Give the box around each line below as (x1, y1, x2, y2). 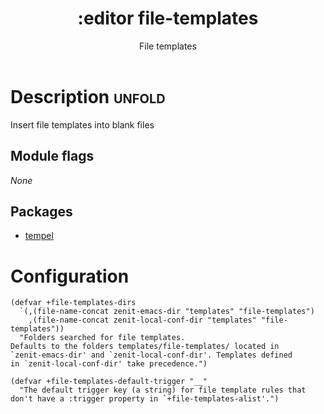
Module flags (10, 148, 95, 165)
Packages (10, 203, 73, 220)
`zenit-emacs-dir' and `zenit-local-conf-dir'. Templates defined (10, 350, 293, 361)
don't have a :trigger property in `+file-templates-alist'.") (10, 394, 280, 404)
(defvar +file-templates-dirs (10, 298, 137, 308)
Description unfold (10, 85, 166, 108)
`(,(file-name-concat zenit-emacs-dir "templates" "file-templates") (19, 307, 315, 317)
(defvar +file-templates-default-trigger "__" (10, 377, 208, 387)
